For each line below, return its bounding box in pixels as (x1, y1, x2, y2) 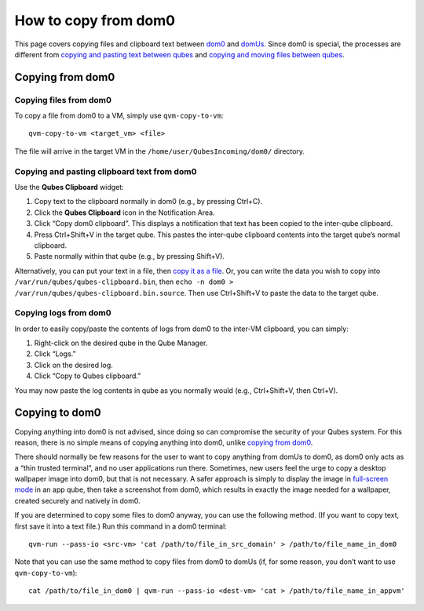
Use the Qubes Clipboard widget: (14, 183, 125, 192)
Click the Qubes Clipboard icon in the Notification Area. (34, 208, 215, 217)
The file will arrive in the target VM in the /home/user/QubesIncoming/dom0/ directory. (14, 146, 305, 156)
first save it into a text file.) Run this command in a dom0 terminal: (14, 522, 227, 531)
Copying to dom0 (14, 406, 101, 420)
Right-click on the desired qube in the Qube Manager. (34, 338, 208, 348)
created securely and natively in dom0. (14, 496, 141, 505)
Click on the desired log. (34, 360, 113, 369)
